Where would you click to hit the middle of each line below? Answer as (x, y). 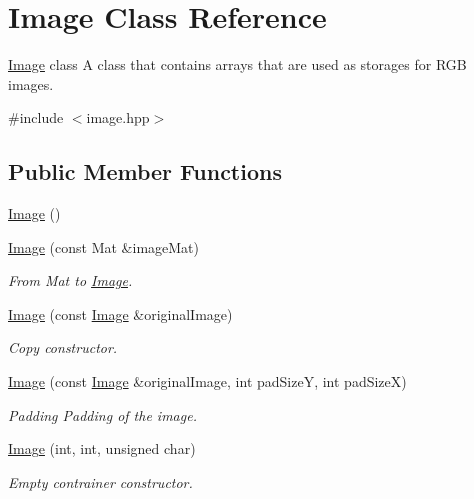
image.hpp (118, 117)
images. (31, 83)
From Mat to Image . (70, 280)
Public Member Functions (145, 171)
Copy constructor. (63, 347)
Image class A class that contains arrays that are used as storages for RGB (237, 64)
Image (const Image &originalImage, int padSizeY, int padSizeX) (207, 381)
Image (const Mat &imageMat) (104, 246)
